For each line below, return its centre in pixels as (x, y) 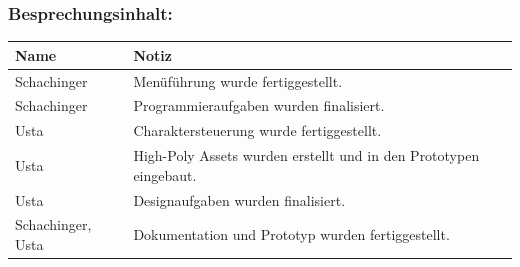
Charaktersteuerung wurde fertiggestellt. (257, 130)
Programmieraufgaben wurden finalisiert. (259, 105)
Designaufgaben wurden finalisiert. (239, 199)
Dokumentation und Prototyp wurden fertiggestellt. (291, 234)
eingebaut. (165, 174)
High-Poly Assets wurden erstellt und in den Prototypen (306, 155)
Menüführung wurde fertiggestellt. (238, 80)
